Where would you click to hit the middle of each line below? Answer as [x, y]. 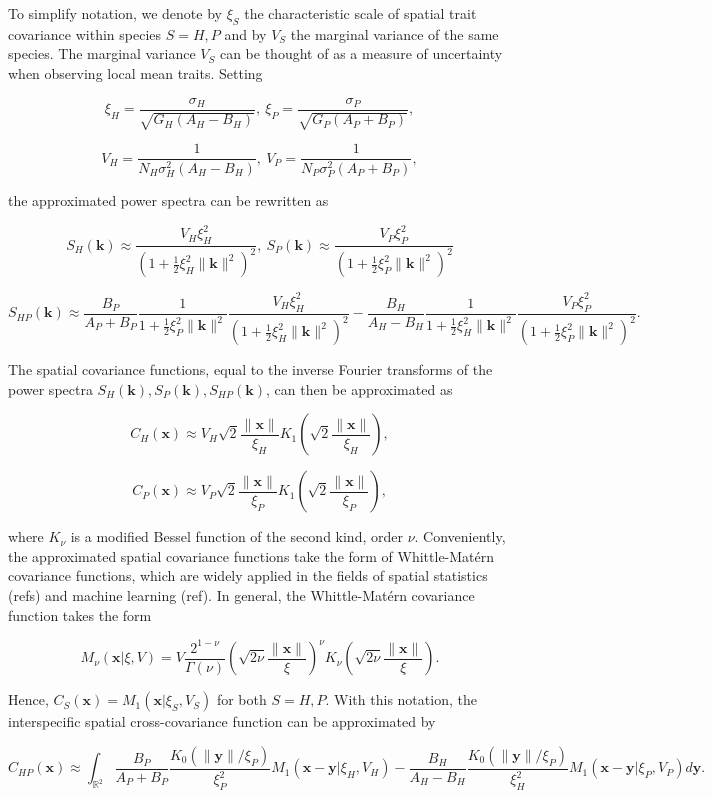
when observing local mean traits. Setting [135, 72]
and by [245, 33]
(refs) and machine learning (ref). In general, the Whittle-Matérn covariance [241, 595]
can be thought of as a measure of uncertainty [361, 53]
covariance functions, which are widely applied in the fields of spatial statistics [248, 575]
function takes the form [80, 614]
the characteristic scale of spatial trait [360, 13]
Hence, [28, 699]
